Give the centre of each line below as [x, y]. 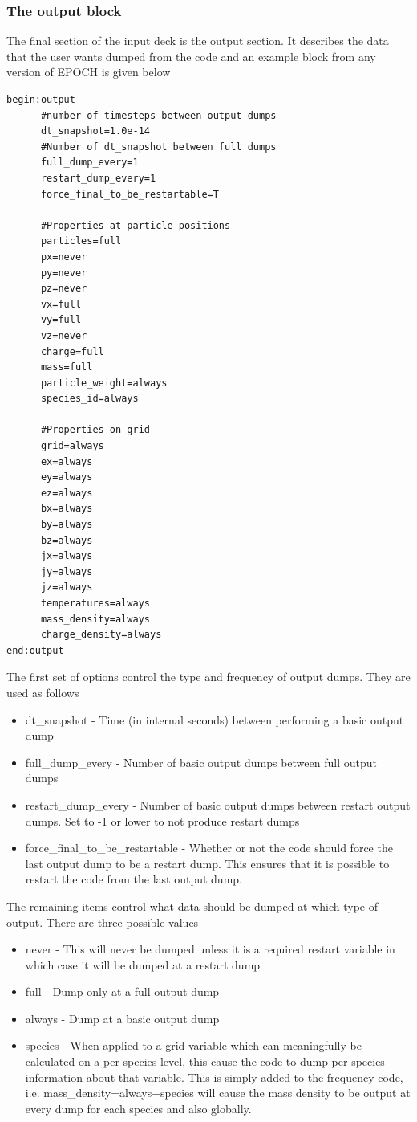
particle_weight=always [104, 383]
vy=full [61, 320]
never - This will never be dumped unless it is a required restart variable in [210, 949]
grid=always [72, 446]
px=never [64, 257]
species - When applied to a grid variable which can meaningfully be [193, 1045]
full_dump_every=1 [89, 163]
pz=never [64, 289]
